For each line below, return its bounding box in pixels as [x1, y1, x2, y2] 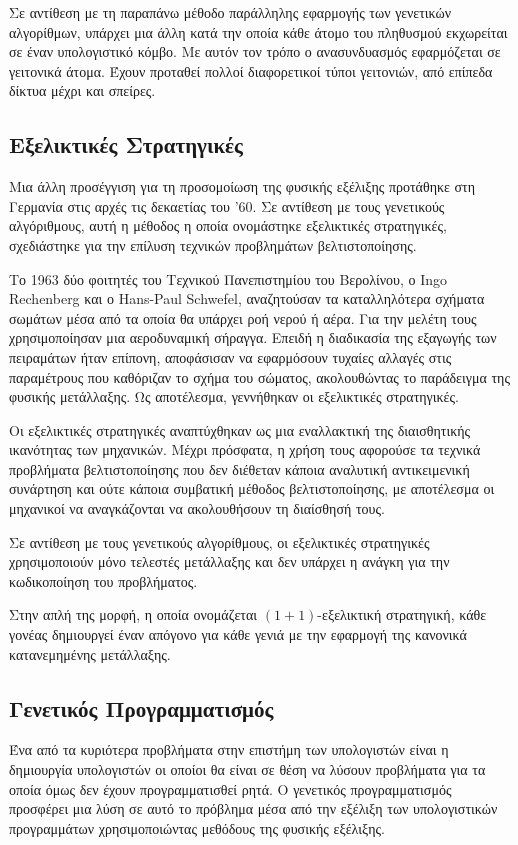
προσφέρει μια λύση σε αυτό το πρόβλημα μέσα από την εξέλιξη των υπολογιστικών [9, 798, 498, 819]
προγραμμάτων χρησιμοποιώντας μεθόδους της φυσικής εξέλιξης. [9, 817, 385, 838]
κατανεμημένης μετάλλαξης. [9, 643, 171, 664]
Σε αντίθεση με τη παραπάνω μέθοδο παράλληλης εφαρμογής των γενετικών [9, 2, 452, 22]
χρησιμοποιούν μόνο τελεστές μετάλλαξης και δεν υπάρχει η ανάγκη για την [9, 551, 450, 572]
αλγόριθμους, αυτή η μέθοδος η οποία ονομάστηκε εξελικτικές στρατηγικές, [9, 215, 447, 236]
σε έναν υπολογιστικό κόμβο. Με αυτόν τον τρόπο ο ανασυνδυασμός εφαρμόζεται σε [9, 41, 501, 62]
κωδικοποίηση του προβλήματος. [9, 570, 198, 591]
